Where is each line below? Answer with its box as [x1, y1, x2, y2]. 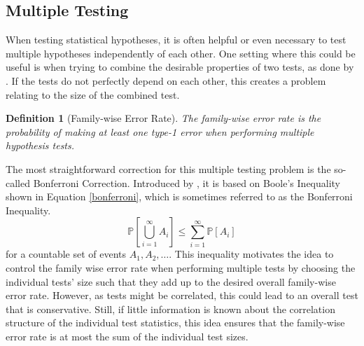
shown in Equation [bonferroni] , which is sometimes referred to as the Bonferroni [6, 189, 353, 204]
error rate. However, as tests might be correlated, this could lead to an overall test [6, 288, 358, 303]
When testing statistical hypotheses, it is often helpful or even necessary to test [6, 32, 346, 47]
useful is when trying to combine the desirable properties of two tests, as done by [6, 60, 354, 74]
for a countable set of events [6, 247, 127, 261]
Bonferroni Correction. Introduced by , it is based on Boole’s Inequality [33, 175, 341, 190]
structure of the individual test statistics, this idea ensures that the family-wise [6, 315, 345, 330]
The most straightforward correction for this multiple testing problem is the [6, 161, 331, 176]
